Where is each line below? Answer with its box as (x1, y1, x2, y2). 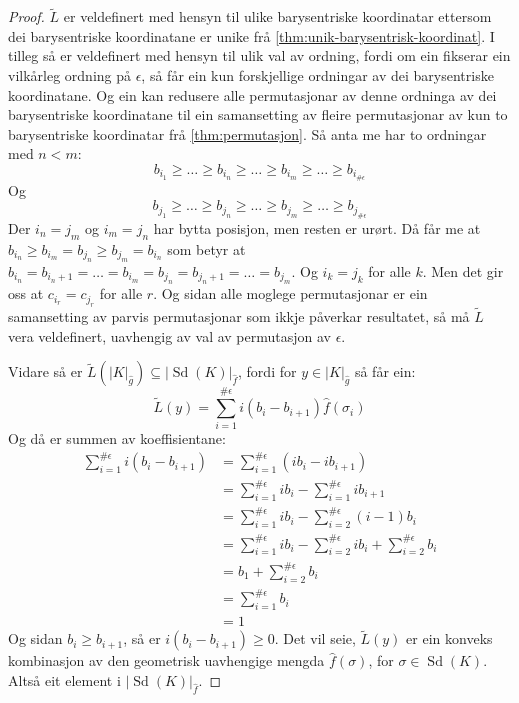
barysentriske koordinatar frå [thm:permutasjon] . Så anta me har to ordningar (8, 123, 487, 144)
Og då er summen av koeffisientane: (8, 428, 226, 449)
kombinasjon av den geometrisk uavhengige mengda (8, 650, 325, 671)
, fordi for (238, 361, 297, 382)
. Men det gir (422, 261, 504, 282)
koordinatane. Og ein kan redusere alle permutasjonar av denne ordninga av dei (8, 84, 497, 105)
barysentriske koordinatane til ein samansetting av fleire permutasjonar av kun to (8, 104, 508, 125)
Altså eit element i (8, 669, 121, 690)
